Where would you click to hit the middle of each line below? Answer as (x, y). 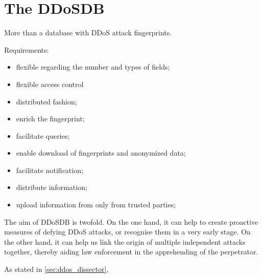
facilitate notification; (50, 170)
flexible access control (50, 84)
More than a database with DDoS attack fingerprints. (88, 33)
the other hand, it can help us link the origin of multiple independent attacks (125, 241)
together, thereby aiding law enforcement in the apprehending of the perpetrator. (131, 252)
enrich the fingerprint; (50, 119)
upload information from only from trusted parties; (96, 205)
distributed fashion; (46, 101)
